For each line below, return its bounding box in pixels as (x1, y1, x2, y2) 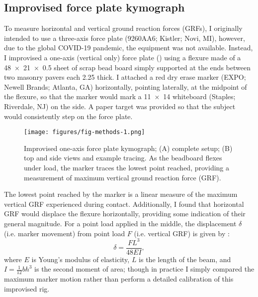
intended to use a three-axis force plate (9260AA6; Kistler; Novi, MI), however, (4, 32, 245, 43)
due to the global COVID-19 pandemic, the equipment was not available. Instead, (4, 42, 253, 53)
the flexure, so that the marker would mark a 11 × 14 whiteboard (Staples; (4, 91, 236, 102)
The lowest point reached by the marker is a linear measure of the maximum (4, 189, 238, 199)
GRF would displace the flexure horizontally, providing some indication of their (4, 208, 246, 219)
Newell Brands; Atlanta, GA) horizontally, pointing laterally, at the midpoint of (4, 81, 247, 92)
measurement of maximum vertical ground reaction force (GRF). (24, 172, 221, 182)
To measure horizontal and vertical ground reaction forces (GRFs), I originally (4, 23, 243, 33)
